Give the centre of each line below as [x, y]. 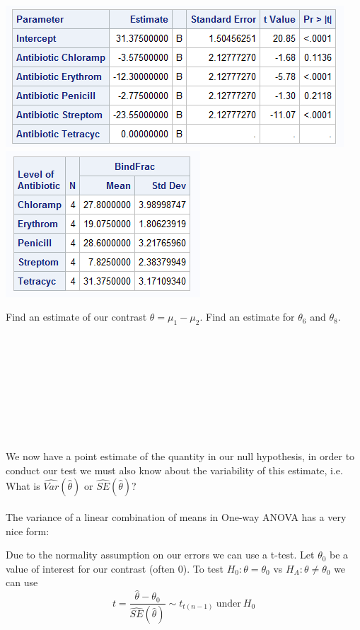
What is [23, 485]
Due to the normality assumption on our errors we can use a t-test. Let [160, 555]
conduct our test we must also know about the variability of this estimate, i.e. [174, 470]
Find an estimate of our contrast [76, 317]
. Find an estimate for [247, 317]
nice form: [28, 531]
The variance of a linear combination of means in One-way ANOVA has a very [176, 517]
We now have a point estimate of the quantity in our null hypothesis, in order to [180, 456]
